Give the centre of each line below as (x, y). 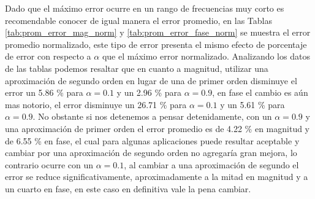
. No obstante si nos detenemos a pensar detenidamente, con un (152, 116)
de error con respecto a (48, 56)
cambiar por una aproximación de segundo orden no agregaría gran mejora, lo (151, 153)
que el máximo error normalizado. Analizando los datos (206, 56)
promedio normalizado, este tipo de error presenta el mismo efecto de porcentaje (156, 44)
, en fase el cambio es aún (260, 92)
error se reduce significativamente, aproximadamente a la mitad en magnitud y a (157, 177)
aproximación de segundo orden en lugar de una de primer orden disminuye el (151, 80)
